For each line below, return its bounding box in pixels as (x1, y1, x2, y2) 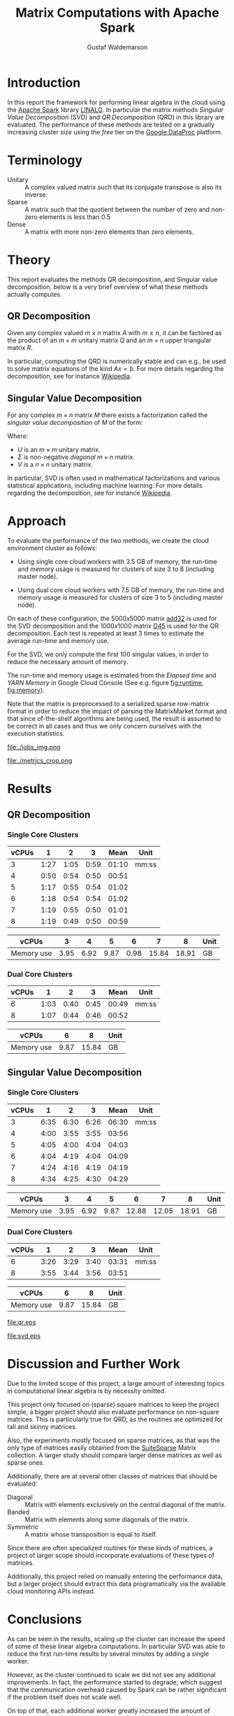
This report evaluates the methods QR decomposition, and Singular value (7, 275, 218, 283)
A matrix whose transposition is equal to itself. (24, 1531, 157, 1539)
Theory (7, 252, 51, 267)
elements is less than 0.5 (39, 212, 110, 221)
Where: (7, 432, 29, 440)
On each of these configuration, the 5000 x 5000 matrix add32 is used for (7, 614, 218, 623)
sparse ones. (7, 1458, 45, 1467)
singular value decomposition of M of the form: (7, 419, 143, 427)
